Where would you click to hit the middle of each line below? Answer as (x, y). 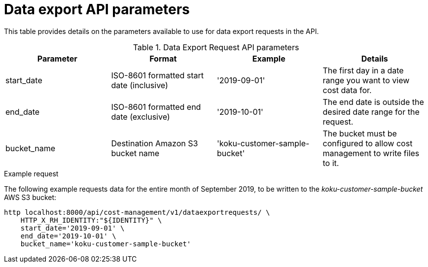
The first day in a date (363, 70)
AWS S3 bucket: (30, 197)
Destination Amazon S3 (155, 143)
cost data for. (347, 90)
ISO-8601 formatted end (156, 107)
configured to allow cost (368, 143)
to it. (331, 163)
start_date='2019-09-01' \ (72, 228)
